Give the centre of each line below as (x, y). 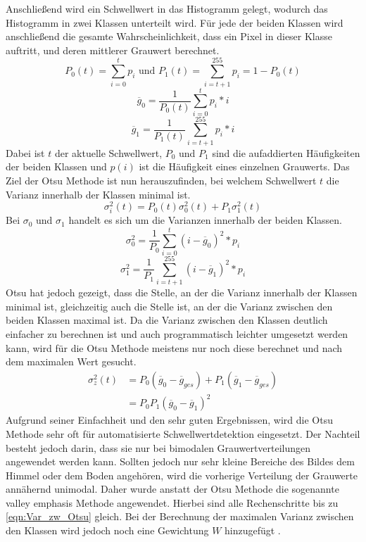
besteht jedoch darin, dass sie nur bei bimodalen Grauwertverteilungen (158, 447)
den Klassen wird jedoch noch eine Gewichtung (107, 530)
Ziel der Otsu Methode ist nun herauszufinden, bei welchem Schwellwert (161, 180)
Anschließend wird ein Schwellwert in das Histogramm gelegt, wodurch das (167, 8)
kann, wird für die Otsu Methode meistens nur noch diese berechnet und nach (174, 347)
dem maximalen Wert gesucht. (71, 361)
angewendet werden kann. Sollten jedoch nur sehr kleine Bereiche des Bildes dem (180, 461)
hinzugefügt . (253, 530)
